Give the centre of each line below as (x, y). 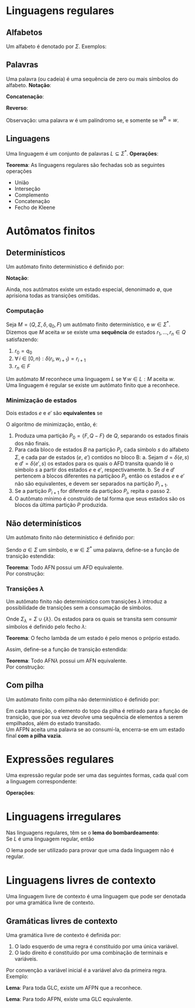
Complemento (32, 195)
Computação (25, 310)
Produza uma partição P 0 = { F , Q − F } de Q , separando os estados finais (101, 436)
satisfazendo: (22, 340)
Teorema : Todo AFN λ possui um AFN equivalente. (67, 660)
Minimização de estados (41, 400)
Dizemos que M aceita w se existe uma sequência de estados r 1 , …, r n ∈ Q (96, 333)
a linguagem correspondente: (41, 781)
